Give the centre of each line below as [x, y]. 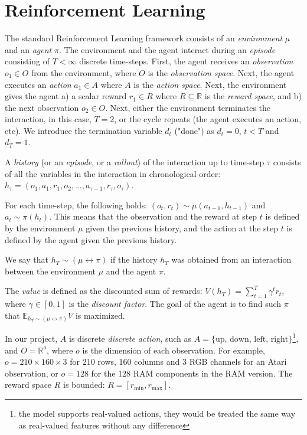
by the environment [40, 228]
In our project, [31, 338]
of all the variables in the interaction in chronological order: [113, 173]
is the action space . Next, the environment [210, 84]
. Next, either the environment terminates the [188, 107]
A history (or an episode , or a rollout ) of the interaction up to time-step [135, 162]
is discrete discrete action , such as [130, 338]
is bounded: [84, 385]
